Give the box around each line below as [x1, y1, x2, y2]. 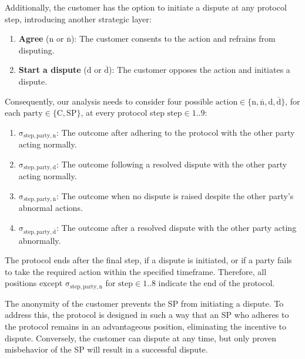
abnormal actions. [18, 202, 83, 214]
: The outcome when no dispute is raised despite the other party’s [56, 189, 294, 202]
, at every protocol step [81, 106, 165, 119]
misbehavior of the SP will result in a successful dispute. [5, 343, 208, 355]
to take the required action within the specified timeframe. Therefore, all [5, 265, 267, 277]
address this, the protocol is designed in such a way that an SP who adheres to [5, 308, 289, 321]
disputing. [18, 43, 55, 56]
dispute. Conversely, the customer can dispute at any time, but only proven [5, 331, 277, 344]
